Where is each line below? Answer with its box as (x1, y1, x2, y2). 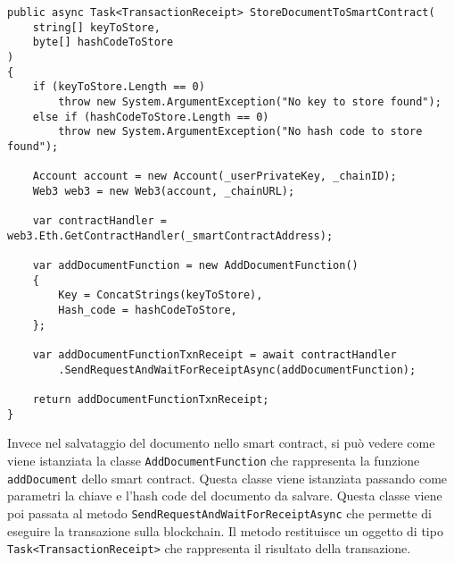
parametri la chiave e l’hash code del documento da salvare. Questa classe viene (7, 486, 442, 505)
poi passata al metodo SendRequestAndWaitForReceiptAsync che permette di (7, 503, 432, 522)
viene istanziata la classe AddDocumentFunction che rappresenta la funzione (7, 450, 420, 469)
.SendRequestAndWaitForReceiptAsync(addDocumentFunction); (58, 363, 417, 376)
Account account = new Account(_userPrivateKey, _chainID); (32, 170, 397, 183)
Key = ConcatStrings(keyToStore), (58, 289, 263, 302)
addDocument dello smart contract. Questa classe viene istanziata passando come (7, 468, 448, 487)
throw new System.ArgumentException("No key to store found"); (58, 95, 442, 108)
